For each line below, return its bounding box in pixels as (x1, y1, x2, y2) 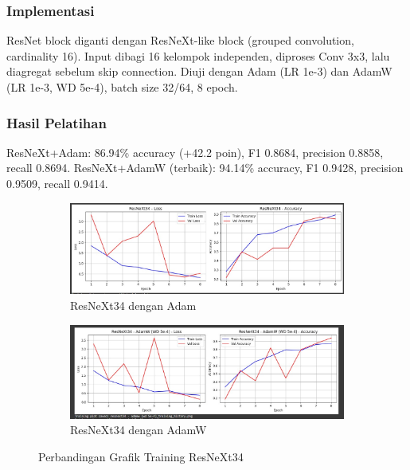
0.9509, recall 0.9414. (6, 175, 108, 191)
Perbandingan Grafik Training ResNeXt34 (38, 448, 244, 464)
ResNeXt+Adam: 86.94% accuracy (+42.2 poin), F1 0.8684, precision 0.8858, (6, 143, 384, 160)
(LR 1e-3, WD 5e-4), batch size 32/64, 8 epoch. (6, 79, 238, 95)
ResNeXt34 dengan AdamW (70, 421, 207, 438)
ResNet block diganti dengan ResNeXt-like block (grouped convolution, (6, 32, 354, 49)
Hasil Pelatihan (6, 112, 107, 132)
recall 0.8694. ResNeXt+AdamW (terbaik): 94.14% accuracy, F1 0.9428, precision (6, 159, 404, 176)
